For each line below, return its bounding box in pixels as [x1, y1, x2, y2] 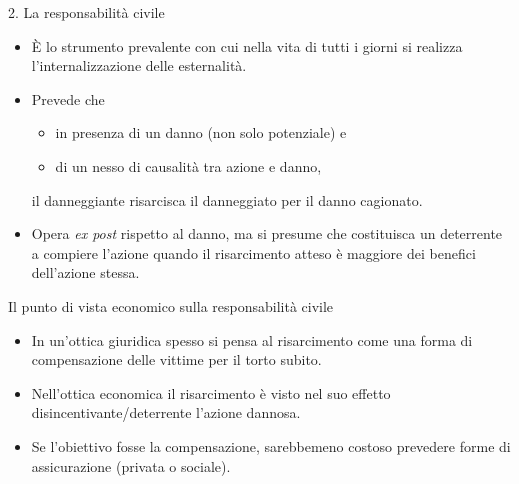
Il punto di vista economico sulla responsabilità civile [8, 295, 334, 316]
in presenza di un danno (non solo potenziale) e [55, 122, 347, 143]
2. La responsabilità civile [8, 2, 165, 22]
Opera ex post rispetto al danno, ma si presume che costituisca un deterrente [31, 223, 503, 244]
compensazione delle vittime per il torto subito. [31, 349, 322, 370]
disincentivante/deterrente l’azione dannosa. [31, 402, 301, 423]
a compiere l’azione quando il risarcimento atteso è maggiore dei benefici [31, 242, 476, 263]
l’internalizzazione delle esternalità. [31, 55, 247, 76]
